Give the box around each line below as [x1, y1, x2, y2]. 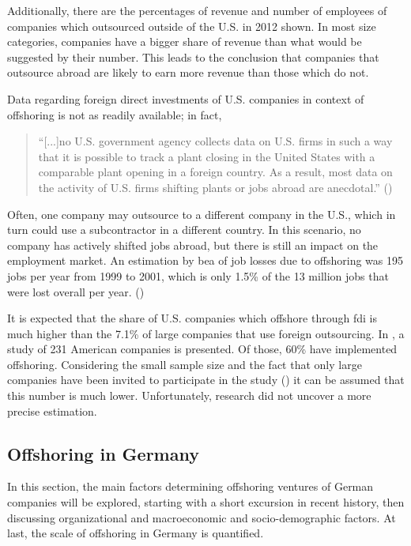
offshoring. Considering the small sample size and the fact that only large [7, 356, 362, 372]
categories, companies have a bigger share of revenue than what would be [7, 33, 362, 50]
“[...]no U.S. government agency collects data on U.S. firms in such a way [38, 133, 393, 149]
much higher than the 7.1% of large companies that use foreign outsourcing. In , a [7, 325, 405, 341]
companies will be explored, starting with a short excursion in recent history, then [7, 494, 405, 510]
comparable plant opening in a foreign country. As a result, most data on [38, 164, 393, 180]
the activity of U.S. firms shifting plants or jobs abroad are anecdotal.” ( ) [38, 179, 393, 195]
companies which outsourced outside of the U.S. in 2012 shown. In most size [7, 17, 376, 34]
